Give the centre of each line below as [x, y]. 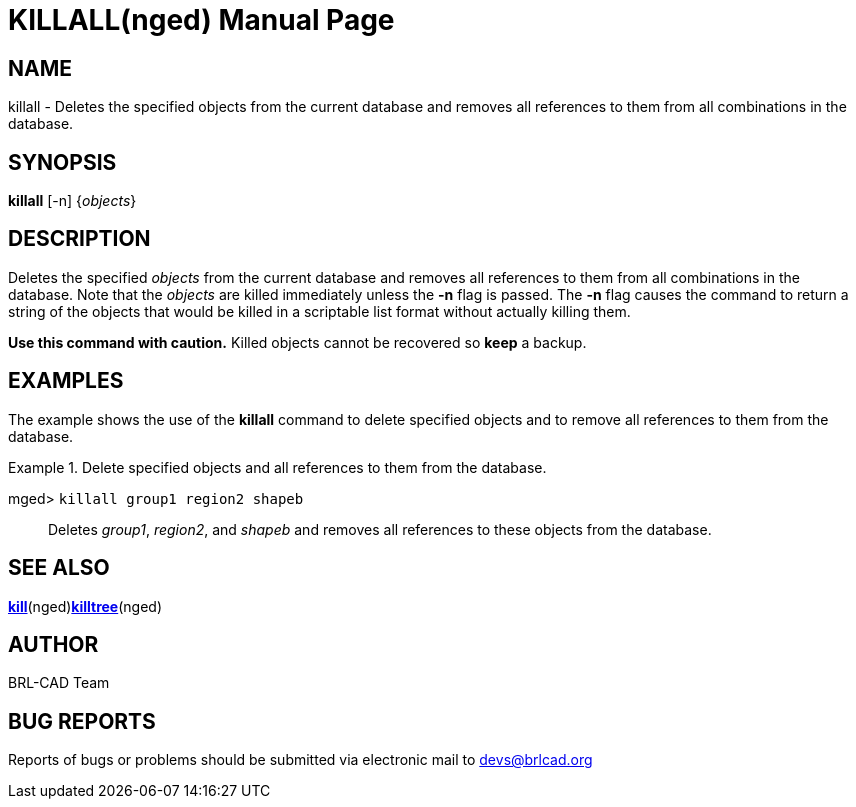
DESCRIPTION [79, 239]
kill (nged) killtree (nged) [85, 606]
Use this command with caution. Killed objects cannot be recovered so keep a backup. [297, 342]
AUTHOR [53, 644]
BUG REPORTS [82, 721]
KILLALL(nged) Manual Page [201, 20]
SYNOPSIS [62, 162]
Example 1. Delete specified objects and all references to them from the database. [277, 467]
